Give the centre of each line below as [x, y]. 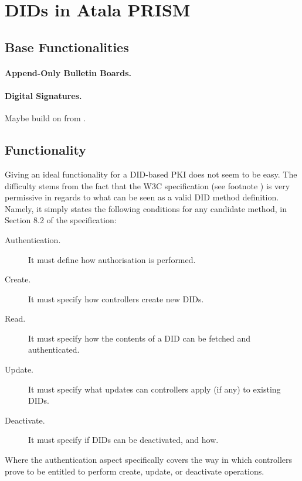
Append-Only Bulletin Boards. [68, 72]
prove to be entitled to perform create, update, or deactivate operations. [135, 471]
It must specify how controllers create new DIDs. [116, 299]
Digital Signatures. [43, 95]
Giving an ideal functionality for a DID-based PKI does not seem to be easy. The [151, 174]
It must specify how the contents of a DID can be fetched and [139, 338]
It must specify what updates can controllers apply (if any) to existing [155, 389]
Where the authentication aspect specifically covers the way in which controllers [149, 460]
